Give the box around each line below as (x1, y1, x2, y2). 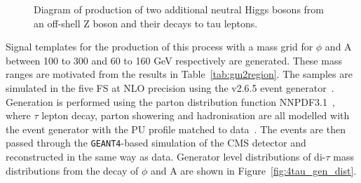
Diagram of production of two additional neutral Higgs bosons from (34, 2, 325, 16)
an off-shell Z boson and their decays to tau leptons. (34, 15, 258, 30)
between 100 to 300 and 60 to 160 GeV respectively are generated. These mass (6, 53, 342, 67)
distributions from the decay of (6, 163, 139, 177)
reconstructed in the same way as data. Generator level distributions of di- (6, 149, 326, 163)
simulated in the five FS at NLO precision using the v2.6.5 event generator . (6, 80, 334, 95)
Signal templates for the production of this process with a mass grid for (6, 39, 313, 54)
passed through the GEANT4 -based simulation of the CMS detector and (6, 135, 306, 150)
